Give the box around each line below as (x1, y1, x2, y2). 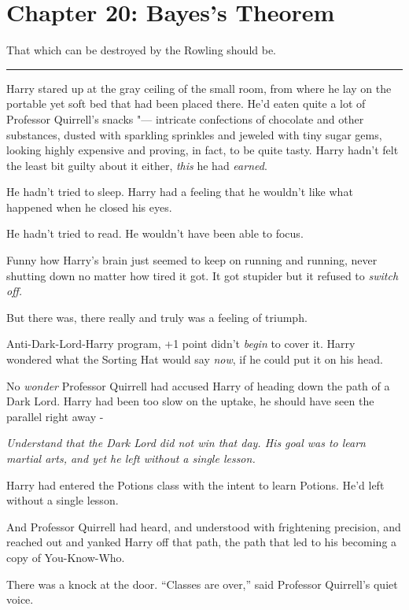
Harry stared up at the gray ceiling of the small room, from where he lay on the (6, 79, 392, 96)
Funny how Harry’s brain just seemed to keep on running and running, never (6, 252, 378, 268)
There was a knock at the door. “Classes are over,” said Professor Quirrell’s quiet (6, 575, 398, 592)
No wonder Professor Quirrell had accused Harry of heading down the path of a (6, 377, 390, 394)
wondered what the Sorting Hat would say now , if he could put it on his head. (6, 351, 383, 368)
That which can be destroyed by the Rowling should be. (6, 42, 276, 58)
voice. (6, 591, 34, 608)
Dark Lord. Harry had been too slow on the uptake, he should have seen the (6, 393, 374, 409)
